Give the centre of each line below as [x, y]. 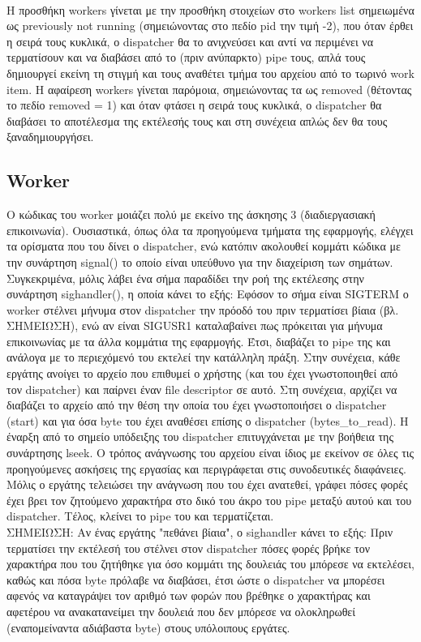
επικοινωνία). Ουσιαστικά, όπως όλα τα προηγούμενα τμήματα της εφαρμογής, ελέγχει [210, 230]
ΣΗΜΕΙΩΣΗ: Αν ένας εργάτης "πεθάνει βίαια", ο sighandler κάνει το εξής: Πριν [200, 532]
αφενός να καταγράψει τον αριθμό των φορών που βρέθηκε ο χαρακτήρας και [189, 595]
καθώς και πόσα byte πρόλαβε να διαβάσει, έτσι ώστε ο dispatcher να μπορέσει [196, 579]
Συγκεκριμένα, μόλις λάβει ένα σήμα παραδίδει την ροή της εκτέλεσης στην [185, 278]
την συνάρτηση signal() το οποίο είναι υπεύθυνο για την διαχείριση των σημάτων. [200, 261]
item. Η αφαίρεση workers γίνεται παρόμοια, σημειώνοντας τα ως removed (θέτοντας [209, 89]
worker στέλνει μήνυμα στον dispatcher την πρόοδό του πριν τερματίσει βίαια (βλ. [203, 309]
